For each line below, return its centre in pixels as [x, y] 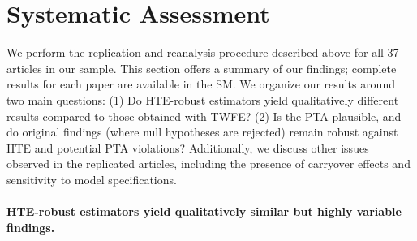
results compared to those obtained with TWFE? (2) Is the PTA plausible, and [204, 116]
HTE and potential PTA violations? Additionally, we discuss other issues [188, 147]
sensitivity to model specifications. [92, 179]
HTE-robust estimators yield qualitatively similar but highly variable [204, 211]
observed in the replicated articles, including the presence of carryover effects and [208, 164]
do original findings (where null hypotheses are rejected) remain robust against [202, 132]
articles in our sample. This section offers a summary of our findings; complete [202, 68]
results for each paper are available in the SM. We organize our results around [201, 84]
